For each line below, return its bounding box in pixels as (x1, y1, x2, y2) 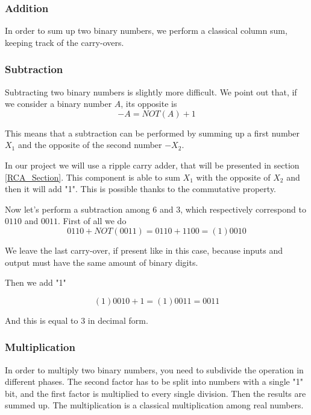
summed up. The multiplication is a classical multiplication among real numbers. (5, 399, 304, 411)
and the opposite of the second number (17, 138, 162, 151)
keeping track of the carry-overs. (5, 36, 124, 48)
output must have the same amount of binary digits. (5, 256, 198, 268)
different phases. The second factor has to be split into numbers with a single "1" (5, 375, 303, 388)
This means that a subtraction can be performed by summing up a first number (5, 126, 300, 139)
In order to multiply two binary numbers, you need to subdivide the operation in (5, 363, 304, 376)
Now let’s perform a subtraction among (5, 202, 150, 215)
